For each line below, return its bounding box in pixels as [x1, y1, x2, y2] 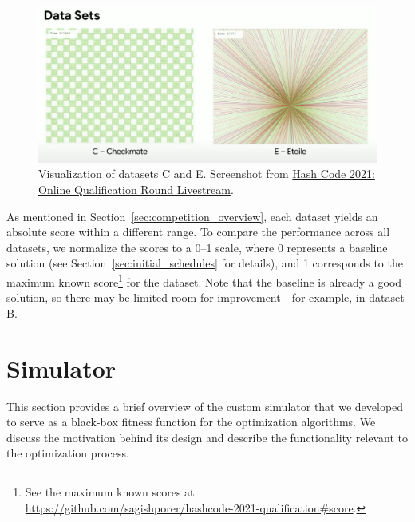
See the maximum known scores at [25, 483, 195, 500]
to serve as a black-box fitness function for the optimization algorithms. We [6, 413, 376, 430]
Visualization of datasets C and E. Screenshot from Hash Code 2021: [38, 165, 375, 182]
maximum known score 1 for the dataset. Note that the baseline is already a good [6, 271, 402, 290]
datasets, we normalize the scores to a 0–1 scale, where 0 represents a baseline [6, 239, 388, 255]
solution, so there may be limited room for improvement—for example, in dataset [6, 289, 405, 306]
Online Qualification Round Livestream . [38, 181, 234, 198]
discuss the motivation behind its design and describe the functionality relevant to [6, 429, 409, 445]
